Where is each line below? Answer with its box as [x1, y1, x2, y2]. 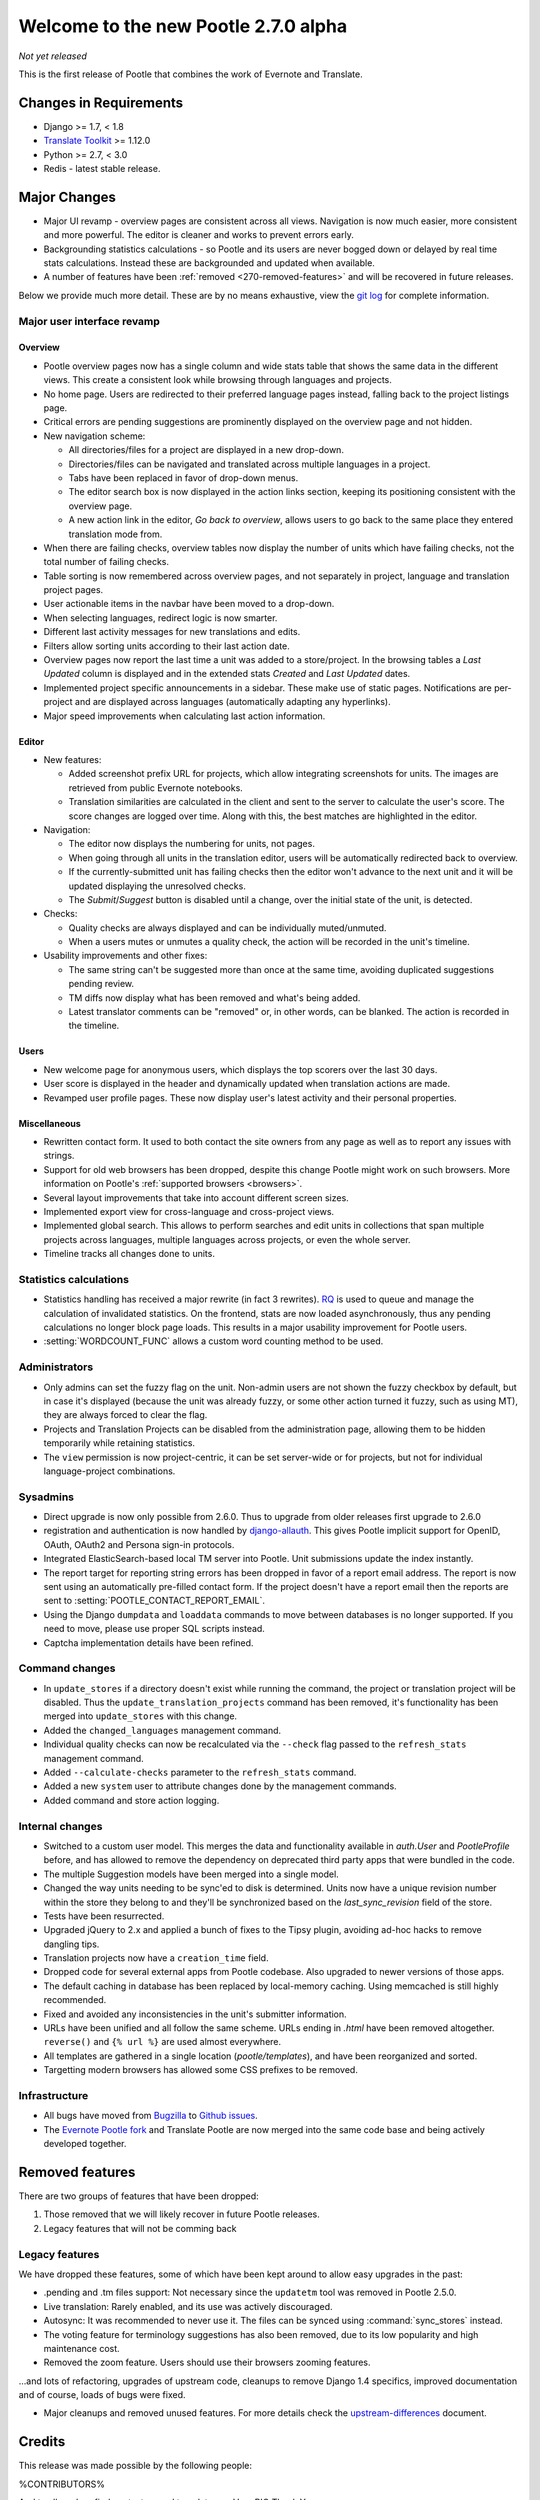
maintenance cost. [43, 2342, 120, 2354]
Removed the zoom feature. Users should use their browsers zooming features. [43, 2356, 371, 2369]
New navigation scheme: [43, 430, 146, 442]
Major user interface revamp [18, 314, 160, 328]
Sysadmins [18, 1490, 75, 1504]
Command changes [18, 1661, 116, 1675]
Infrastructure [18, 2088, 89, 2102]
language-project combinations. [43, 1465, 176, 1477]
